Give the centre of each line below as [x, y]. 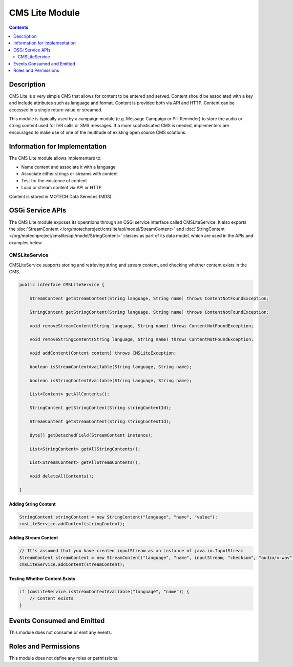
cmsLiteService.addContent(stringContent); [72, 524]
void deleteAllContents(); [62, 476]
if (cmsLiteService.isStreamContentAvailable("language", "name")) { [104, 592]
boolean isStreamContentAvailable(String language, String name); [111, 367]
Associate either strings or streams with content [70, 174]
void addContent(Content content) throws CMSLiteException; [103, 353]
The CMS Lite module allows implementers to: [55, 158]
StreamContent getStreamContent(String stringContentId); [100, 422]
